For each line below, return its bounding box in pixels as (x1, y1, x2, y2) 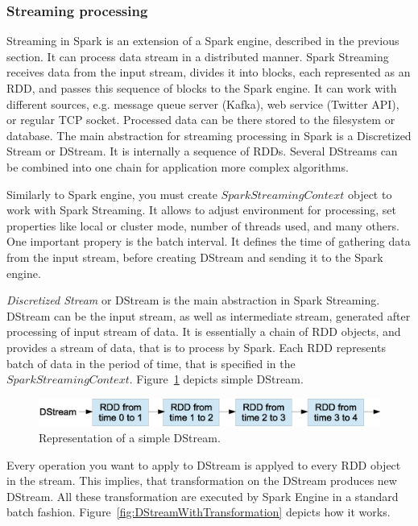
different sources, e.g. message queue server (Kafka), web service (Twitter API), (6, 95, 399, 112)
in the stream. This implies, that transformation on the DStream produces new (6, 472, 397, 489)
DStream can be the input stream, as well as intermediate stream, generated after (6, 307, 411, 324)
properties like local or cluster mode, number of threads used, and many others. (6, 217, 399, 234)
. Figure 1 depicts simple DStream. (129, 371, 304, 387)
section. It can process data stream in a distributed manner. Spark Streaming (6, 48, 389, 64)
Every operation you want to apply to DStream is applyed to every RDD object (6, 456, 401, 473)
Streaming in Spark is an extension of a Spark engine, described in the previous (6, 32, 399, 49)
